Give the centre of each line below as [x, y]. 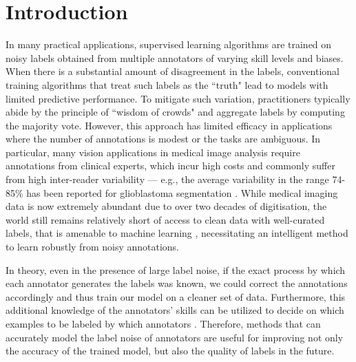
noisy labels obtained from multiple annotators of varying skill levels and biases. [175, 57]
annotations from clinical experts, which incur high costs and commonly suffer [170, 166]
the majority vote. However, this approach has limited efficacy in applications [169, 125]
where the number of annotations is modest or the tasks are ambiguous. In [163, 139]
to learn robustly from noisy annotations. [92, 247]
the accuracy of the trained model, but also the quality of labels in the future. [170, 351]
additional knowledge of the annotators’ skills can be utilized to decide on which [175, 310]
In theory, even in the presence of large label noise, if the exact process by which [176, 269]
